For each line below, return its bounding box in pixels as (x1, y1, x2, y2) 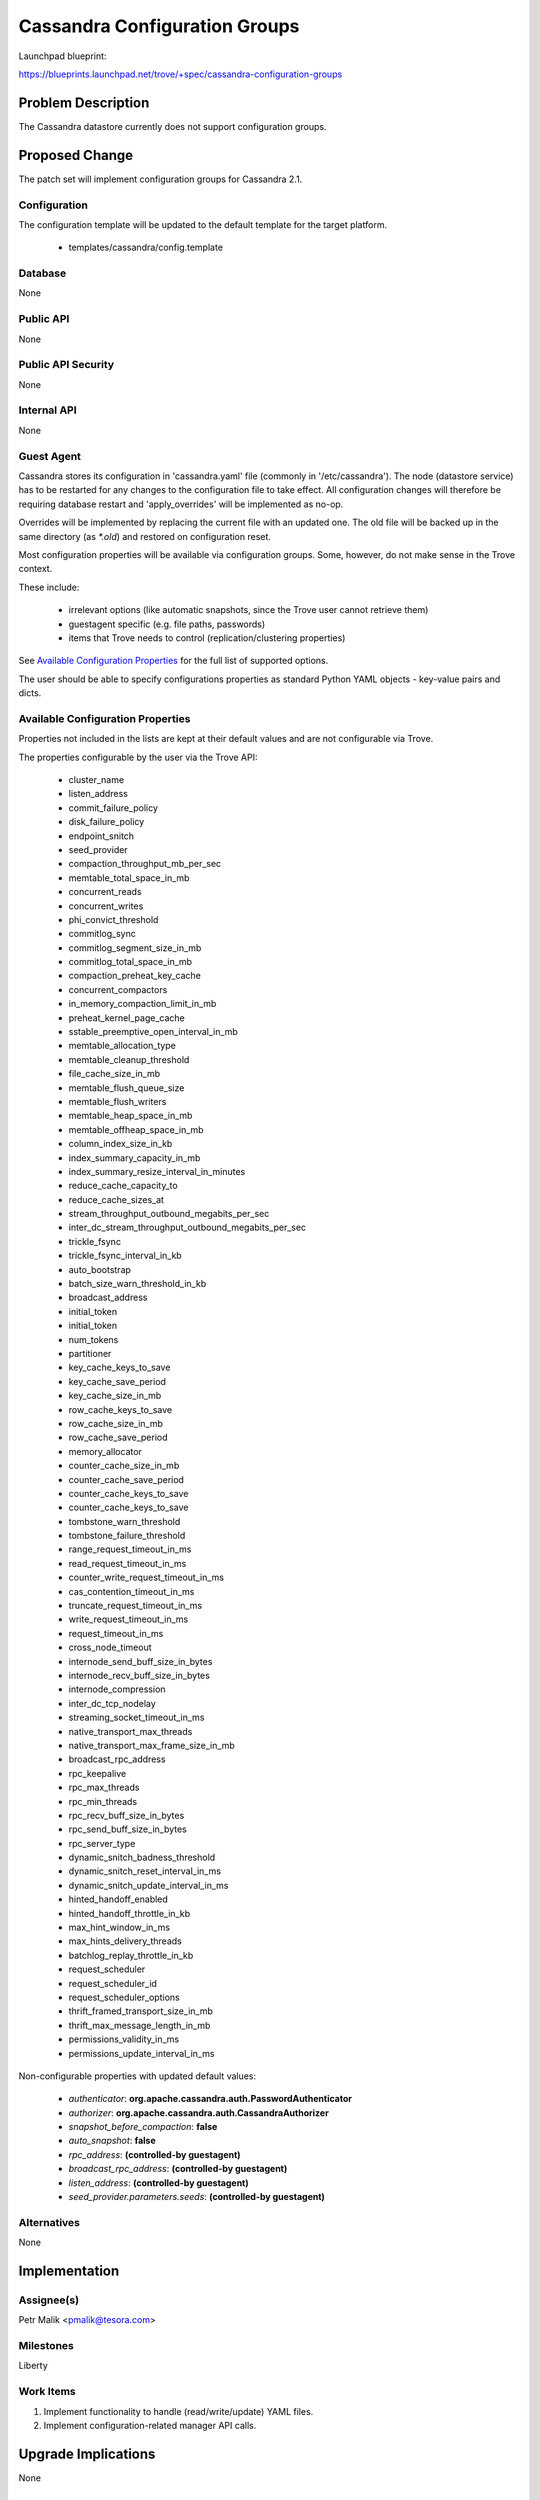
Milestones (18, 2339, 74, 2353)
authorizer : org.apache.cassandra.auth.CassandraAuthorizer (68, 2106, 329, 2119)
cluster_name (68, 773, 125, 785)
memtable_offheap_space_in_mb (68, 1123, 204, 1135)
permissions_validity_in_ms (68, 2033, 180, 2045)
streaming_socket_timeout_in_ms (68, 1711, 205, 1724)
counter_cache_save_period (68, 1473, 185, 1485)
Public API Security (18, 358, 115, 372)
